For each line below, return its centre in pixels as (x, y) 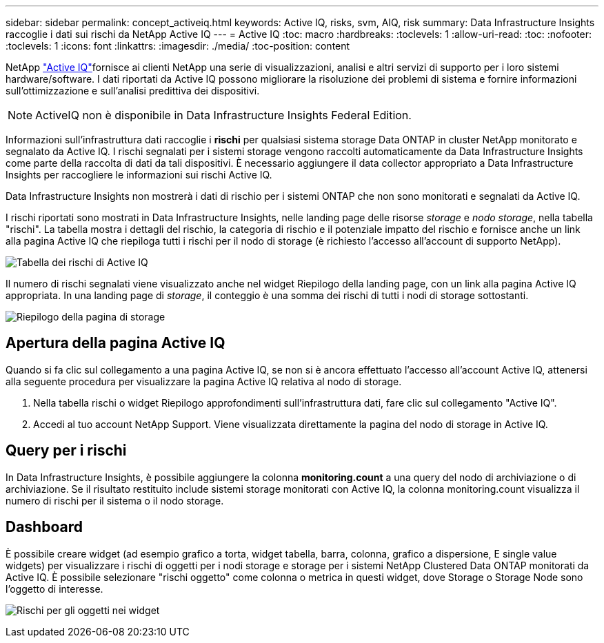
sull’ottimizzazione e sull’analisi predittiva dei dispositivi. (133, 91)
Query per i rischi (66, 451)
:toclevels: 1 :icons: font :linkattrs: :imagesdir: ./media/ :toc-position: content (178, 46)
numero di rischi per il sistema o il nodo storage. (115, 500)
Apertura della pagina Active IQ (115, 343)
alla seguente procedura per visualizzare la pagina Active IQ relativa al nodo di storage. (204, 381)
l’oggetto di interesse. (54, 589)
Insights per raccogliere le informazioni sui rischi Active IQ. (139, 175)
